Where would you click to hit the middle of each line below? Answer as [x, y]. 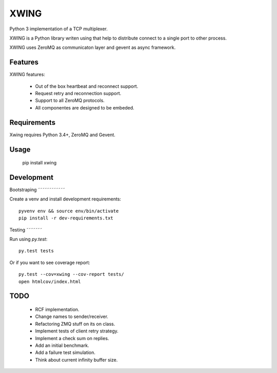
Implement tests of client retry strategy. [77, 331]
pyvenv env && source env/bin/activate [69, 211]
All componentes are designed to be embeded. [85, 107]
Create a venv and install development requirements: [65, 199]
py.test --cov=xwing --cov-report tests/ [71, 274]
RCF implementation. [57, 309]
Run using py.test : [28, 239]
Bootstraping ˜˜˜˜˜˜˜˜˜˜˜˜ [37, 190]
